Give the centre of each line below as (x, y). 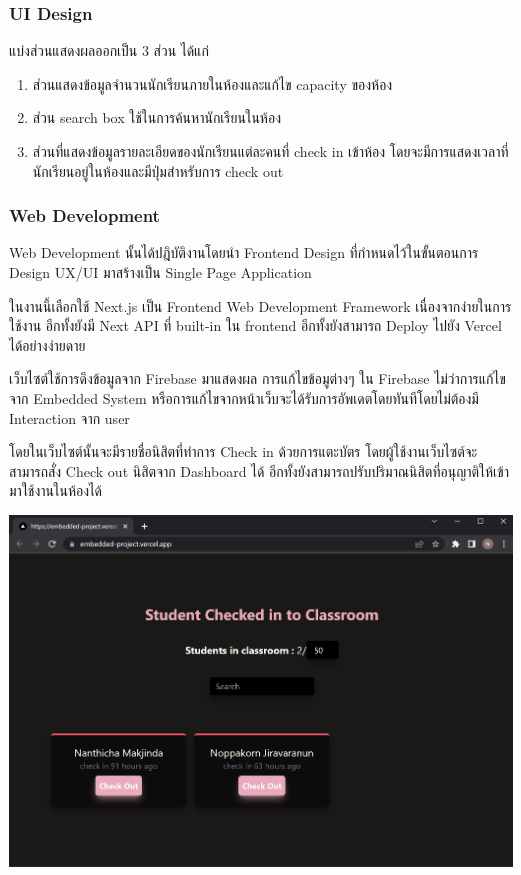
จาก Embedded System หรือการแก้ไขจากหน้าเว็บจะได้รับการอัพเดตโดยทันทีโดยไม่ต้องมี (244, 397)
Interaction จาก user (69, 417)
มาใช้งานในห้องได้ (56, 490)
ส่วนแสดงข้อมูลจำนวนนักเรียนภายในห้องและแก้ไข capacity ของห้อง (212, 83)
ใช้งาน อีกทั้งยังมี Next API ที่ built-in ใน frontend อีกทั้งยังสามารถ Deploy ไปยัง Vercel (255, 325)
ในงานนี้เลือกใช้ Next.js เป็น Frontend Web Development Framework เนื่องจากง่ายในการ (260, 305)
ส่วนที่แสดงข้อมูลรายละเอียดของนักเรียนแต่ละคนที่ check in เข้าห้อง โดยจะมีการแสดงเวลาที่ (270, 151)
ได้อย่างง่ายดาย (47, 344)
